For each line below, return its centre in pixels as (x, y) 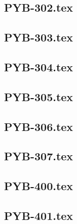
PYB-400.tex (39, 186)
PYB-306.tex (39, 126)
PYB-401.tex (39, 215)
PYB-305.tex (39, 96)
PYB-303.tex (39, 37)
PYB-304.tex (39, 66)
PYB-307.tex (39, 156)
